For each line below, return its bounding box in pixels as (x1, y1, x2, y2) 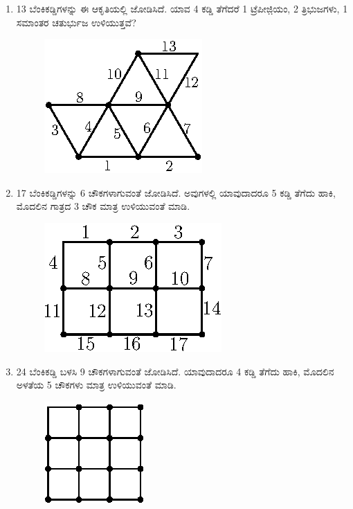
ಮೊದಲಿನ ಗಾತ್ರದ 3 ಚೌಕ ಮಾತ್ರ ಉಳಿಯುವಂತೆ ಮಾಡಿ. (16, 199, 190, 213)
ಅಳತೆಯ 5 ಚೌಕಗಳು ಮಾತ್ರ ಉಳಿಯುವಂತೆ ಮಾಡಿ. (16, 377, 176, 392)
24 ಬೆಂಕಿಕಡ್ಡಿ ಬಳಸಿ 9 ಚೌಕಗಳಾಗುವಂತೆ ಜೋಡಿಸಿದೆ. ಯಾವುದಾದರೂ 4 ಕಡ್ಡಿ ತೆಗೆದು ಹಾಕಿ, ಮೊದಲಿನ (16, 364, 334, 378)
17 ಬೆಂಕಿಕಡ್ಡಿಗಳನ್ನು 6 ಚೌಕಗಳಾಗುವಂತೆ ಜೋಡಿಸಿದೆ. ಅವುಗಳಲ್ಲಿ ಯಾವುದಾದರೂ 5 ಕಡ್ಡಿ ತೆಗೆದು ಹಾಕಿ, (16, 185, 336, 199)
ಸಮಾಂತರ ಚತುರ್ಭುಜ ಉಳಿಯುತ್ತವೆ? (16, 15, 136, 29)
